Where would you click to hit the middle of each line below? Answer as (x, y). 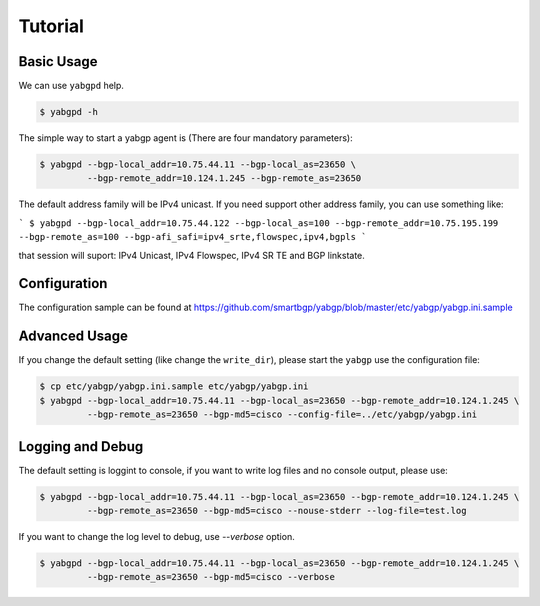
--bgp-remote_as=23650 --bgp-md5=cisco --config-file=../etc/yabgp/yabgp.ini (282, 414)
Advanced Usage (73, 336)
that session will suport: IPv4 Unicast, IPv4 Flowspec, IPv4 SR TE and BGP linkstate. (191, 255)
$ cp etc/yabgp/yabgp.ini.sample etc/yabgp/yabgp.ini (174, 386)
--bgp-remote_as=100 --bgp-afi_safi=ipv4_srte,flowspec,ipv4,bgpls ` (192, 237)
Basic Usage (58, 61)
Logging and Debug (81, 446)
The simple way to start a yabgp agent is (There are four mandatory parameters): (186, 138)
